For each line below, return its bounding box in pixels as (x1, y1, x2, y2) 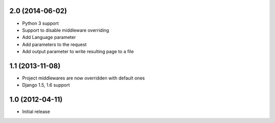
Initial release (22, 109, 50, 115)
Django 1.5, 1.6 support (22, 82, 70, 88)
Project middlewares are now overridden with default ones (22, 75, 145, 81)
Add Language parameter (22, 34, 76, 40)
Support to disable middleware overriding (22, 27, 109, 33)
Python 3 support (22, 20, 59, 26)
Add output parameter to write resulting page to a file (22, 49, 134, 55)
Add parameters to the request (22, 41, 87, 48)
